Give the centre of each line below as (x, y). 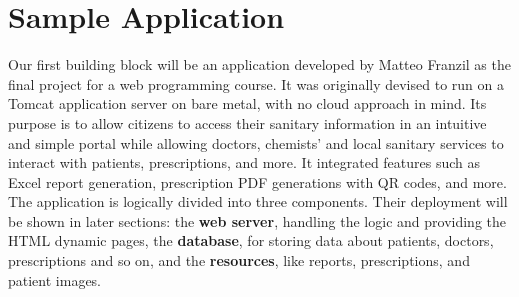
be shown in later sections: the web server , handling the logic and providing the (257, 220)
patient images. (55, 279)
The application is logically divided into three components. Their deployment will (258, 201)
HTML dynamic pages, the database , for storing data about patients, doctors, (251, 240)
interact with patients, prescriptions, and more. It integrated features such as (244, 162)
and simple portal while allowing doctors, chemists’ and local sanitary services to (256, 142)
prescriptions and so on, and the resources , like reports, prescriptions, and (239, 260)
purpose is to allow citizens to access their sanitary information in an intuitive (247, 122)
